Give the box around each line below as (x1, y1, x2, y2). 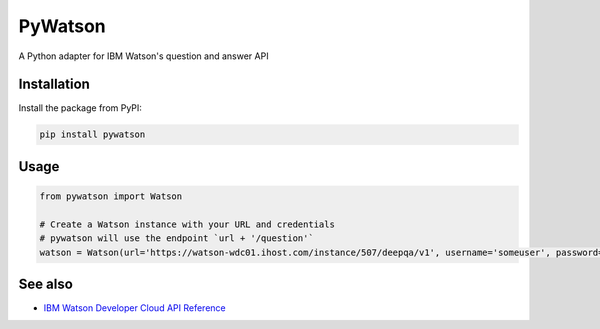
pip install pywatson (39, 129, 146, 140)
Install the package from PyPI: (18, 102, 142, 114)
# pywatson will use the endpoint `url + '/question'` (39, 233, 314, 244)
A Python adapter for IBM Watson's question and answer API (18, 50, 269, 62)
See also (18, 276, 74, 292)
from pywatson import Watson (39, 191, 183, 202)
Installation (18, 76, 90, 93)
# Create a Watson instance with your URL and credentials (39, 218, 335, 230)
